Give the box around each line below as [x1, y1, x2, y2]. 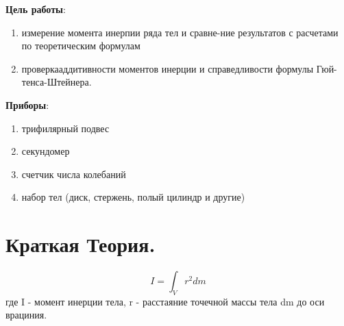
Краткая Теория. [5, 230, 156, 258]
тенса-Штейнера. [21, 75, 92, 89]
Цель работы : [5, 2, 66, 16]
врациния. [5, 308, 47, 322]
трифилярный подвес [21, 121, 110, 135]
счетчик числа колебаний [21, 166, 126, 181]
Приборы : [5, 97, 49, 112]
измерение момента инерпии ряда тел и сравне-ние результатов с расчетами [21, 25, 339, 39]
